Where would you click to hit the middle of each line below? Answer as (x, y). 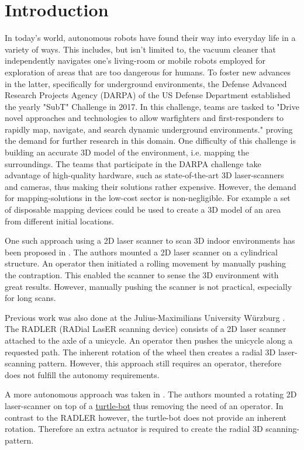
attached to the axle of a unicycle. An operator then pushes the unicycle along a (149, 340)
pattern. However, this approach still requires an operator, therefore (160, 363)
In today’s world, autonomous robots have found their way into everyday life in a (150, 38)
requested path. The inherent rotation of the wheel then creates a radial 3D (140, 352)
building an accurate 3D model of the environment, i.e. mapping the (127, 152)
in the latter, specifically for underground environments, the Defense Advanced (146, 83)
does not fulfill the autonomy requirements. (82, 374)
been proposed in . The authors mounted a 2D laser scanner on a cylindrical (141, 252)
